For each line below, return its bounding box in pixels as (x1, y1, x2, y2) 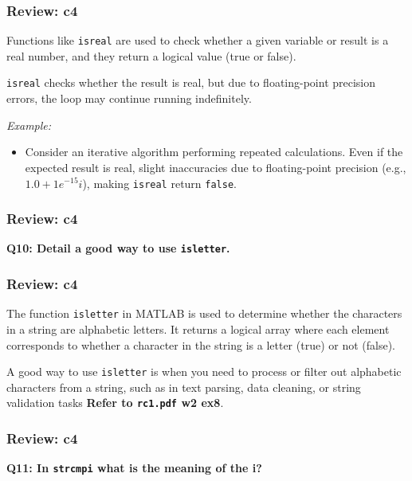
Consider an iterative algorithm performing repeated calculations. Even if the (25, 143, 403, 160)
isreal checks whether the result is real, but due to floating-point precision (6, 74, 376, 91)
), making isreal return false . (82, 174, 237, 191)
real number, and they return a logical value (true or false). (6, 47, 296, 64)
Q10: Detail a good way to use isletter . (6, 240, 230, 256)
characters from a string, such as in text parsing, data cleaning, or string (6, 378, 361, 395)
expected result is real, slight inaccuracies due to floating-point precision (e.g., (25, 158, 406, 175)
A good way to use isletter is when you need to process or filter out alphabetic (6, 363, 402, 380)
